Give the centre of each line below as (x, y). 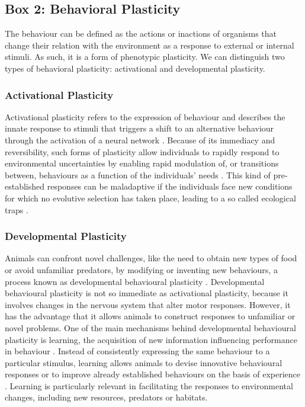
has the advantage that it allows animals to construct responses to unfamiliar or (150, 316)
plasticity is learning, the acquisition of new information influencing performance (151, 339)
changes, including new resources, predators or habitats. (106, 397)
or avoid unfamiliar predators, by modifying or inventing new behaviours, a (141, 269)
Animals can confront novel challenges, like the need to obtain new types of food (151, 258)
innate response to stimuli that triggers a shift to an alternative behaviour (139, 128)
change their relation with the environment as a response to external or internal (150, 45)
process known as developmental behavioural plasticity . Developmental (135, 281)
